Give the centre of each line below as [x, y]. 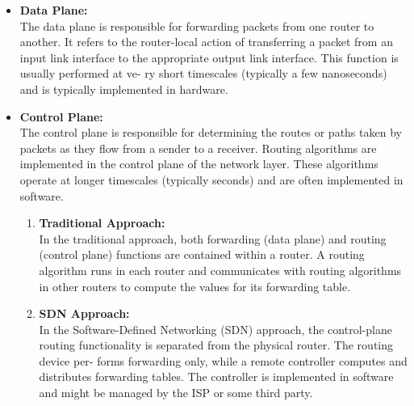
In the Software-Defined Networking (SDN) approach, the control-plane [215, 329]
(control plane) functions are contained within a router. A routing [202, 254]
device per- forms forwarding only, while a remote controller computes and [223, 360]
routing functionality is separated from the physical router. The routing [216, 345]
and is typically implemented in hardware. [124, 89]
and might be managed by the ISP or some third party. [176, 393]
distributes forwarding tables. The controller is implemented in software [216, 376]
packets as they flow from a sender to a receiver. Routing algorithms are [198, 148]
